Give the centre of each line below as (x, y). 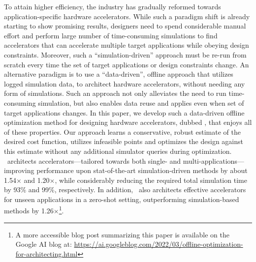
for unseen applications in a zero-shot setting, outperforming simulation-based (122, 199)
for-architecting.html (47, 253)
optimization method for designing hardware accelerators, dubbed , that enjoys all (128, 122)
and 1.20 (37, 180)
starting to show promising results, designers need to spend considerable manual (125, 26)
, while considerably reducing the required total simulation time (151, 180)
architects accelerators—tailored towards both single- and (94, 160)
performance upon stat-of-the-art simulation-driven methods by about (142, 170)
